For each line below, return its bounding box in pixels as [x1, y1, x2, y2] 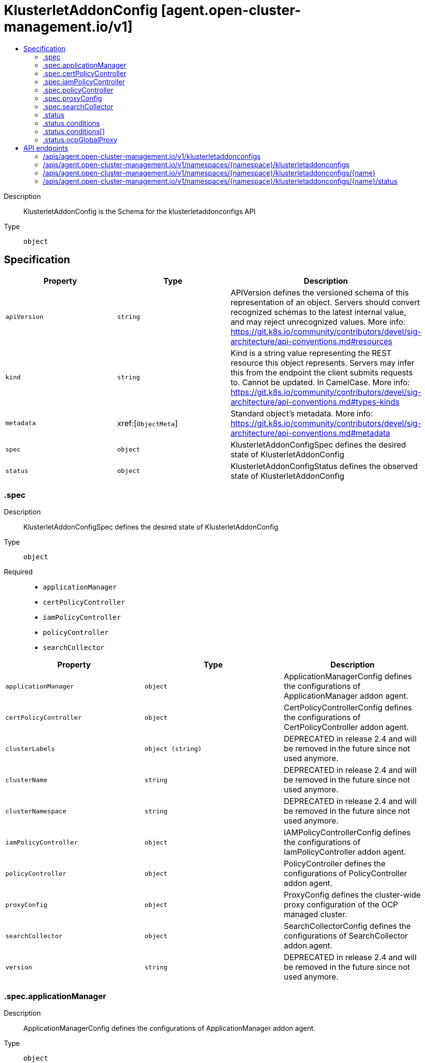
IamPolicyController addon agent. [283, 847, 407, 857]
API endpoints [23, 143, 68, 152]
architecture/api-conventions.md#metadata [230, 428, 390, 438]
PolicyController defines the [283, 859, 386, 869]
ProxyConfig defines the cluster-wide [283, 890, 421, 900]
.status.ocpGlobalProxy [43, 135, 117, 144]
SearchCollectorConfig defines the [283, 921, 411, 931]
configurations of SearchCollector [283, 931, 408, 941]
